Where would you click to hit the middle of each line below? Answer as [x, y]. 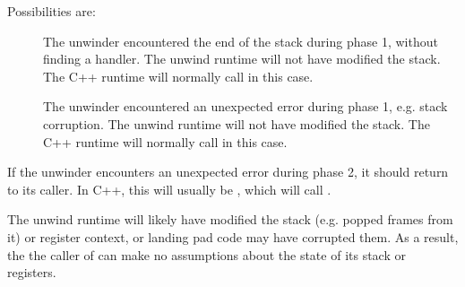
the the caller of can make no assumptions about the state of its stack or [207, 254]
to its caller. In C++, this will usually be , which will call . [169, 189]
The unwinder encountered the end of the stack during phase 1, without [241, 41]
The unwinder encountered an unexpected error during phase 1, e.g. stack [245, 106]
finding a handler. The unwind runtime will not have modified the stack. [242, 59]
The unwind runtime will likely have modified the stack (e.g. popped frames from [230, 219]
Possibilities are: [52, 11]
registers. [32, 272]
